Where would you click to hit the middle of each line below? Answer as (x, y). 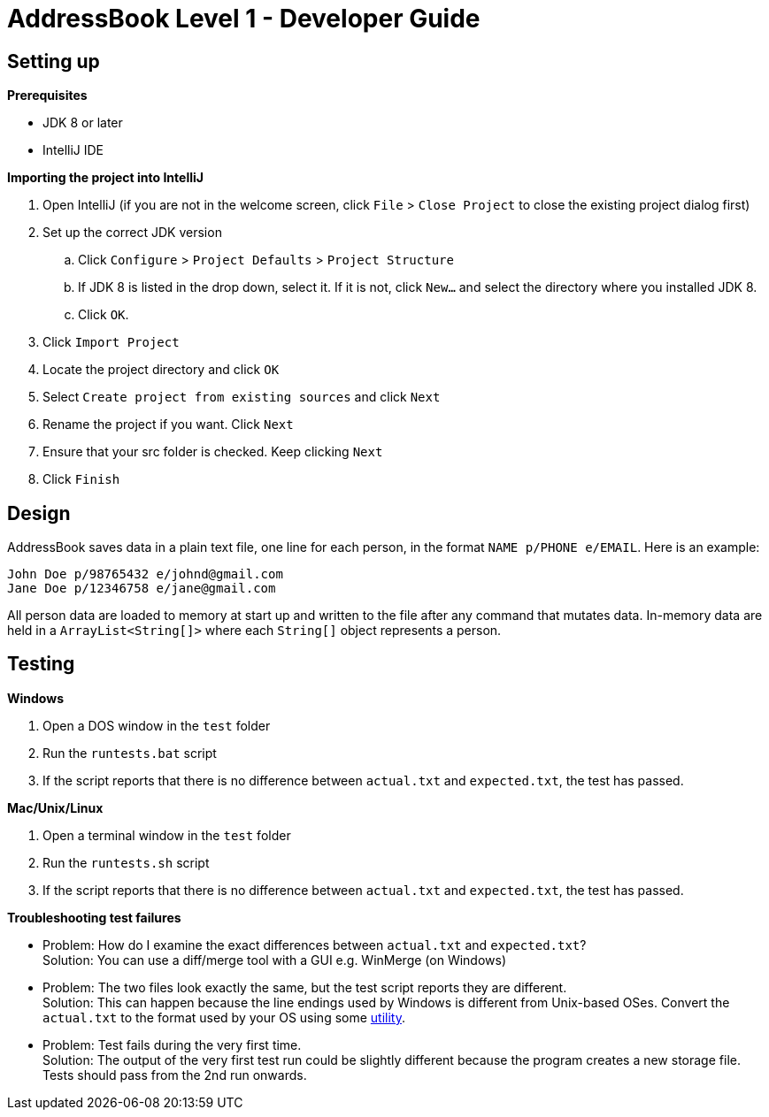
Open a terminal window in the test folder (167, 835)
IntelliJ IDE (73, 150)
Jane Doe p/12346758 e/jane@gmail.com (142, 589)
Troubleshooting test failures (94, 917)
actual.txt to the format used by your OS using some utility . (224, 1017)
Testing (41, 664)
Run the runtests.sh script (126, 862)
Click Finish (81, 479)
